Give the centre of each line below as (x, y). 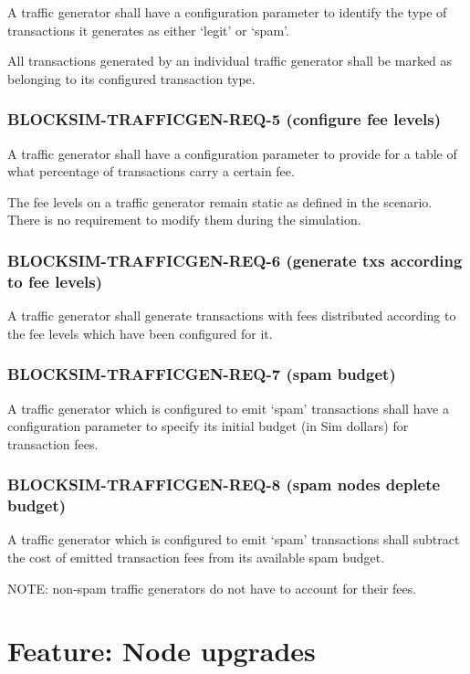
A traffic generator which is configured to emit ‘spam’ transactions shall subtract (234, 539)
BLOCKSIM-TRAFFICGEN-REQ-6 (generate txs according (235, 260)
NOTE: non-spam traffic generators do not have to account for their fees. (212, 588)
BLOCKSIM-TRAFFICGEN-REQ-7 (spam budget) (202, 374)
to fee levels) (55, 281)
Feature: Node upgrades (162, 651)
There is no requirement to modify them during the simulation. (184, 220)
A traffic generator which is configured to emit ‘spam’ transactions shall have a (228, 408)
